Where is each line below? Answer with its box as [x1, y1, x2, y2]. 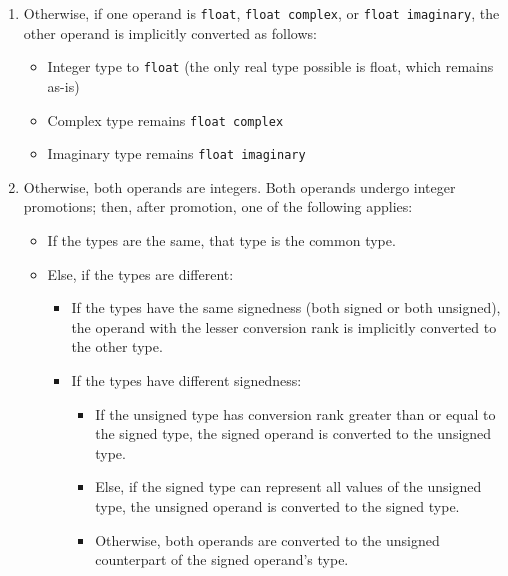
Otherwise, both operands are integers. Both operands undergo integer [23, 176, 456, 197]
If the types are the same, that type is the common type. [47, 230, 396, 250]
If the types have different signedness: [71, 369, 302, 390]
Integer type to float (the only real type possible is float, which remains [47, 56, 494, 77]
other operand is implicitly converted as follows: [23, 22, 317, 43]
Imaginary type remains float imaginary [47, 143, 306, 164]
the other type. [71, 336, 163, 357]
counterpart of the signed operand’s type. [95, 549, 349, 570]
